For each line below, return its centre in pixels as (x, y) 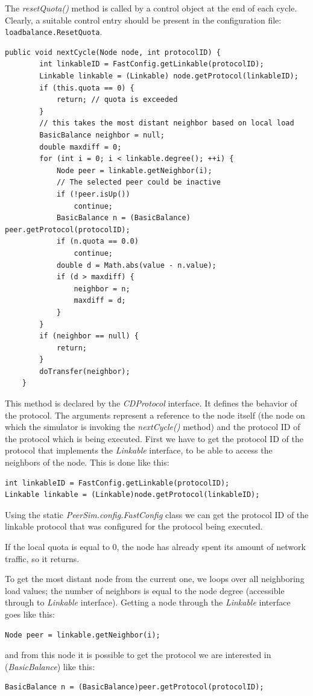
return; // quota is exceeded (117, 100)
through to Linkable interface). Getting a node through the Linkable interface (148, 602)
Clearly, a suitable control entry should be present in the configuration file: (143, 20)
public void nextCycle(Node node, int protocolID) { (113, 52)
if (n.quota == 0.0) (97, 242)
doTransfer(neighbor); (85, 371)
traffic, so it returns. (42, 558)
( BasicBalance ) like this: (50, 666)
